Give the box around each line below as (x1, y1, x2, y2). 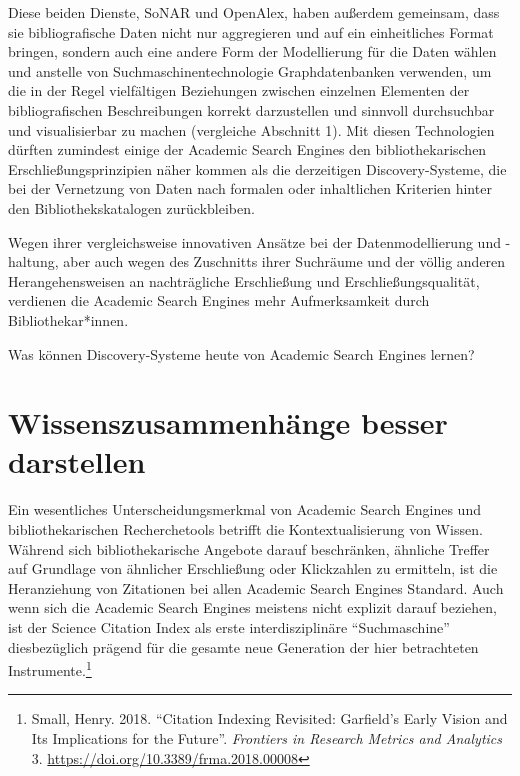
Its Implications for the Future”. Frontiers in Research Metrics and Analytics (31, 728, 502, 748)
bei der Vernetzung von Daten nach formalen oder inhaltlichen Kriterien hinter (8, 178, 492, 199)
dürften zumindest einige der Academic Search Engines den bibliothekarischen (8, 139, 487, 160)
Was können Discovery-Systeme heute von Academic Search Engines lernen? (8, 343, 475, 364)
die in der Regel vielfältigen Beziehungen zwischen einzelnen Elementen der (8, 80, 470, 101)
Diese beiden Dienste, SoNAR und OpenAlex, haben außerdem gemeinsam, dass (8, 2, 500, 22)
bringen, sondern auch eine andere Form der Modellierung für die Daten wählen (8, 41, 497, 62)
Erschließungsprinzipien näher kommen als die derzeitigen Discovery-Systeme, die (8, 158, 507, 179)
